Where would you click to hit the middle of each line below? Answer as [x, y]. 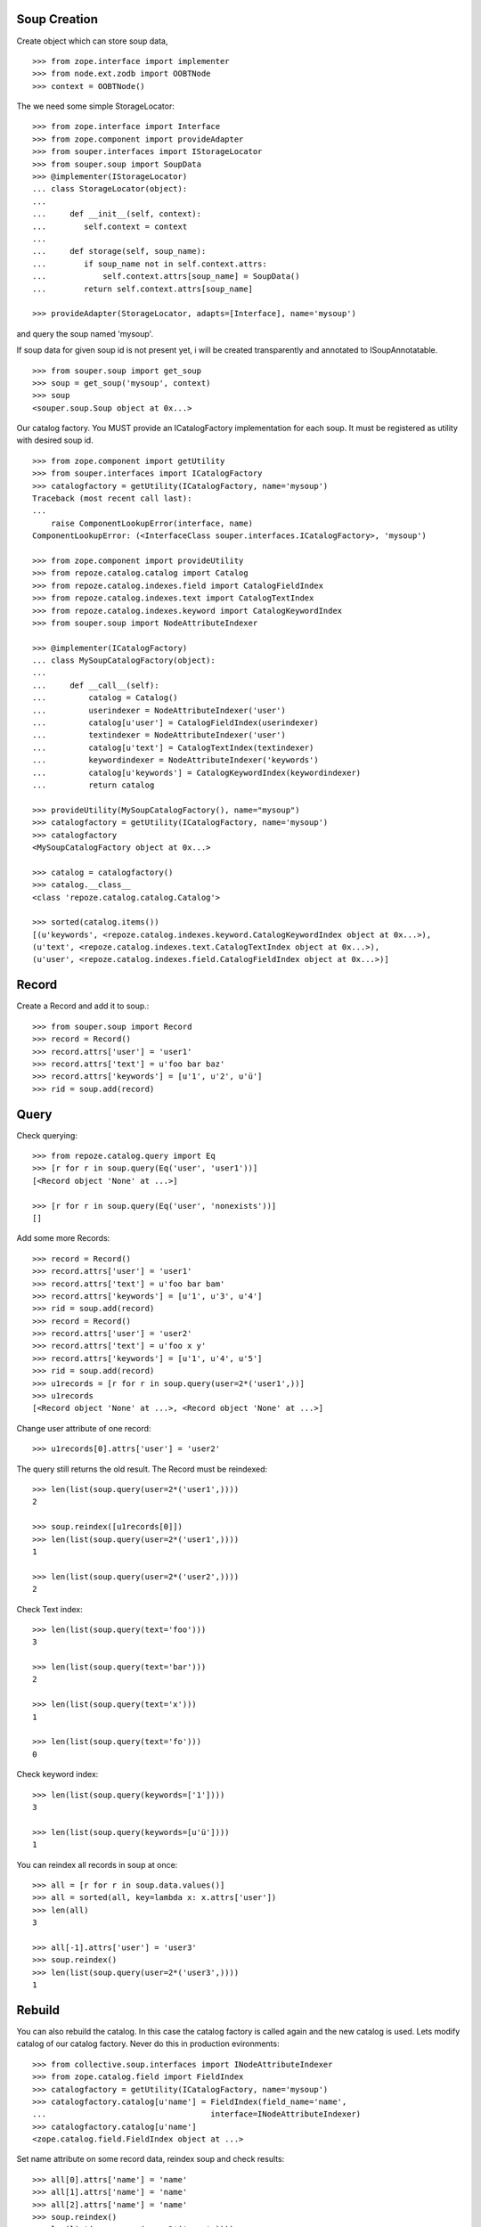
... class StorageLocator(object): [110, 189]
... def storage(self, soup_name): [119, 251]
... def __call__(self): [96, 685]
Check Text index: [50, 1609]
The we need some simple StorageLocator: [96, 106]
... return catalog [94, 785]
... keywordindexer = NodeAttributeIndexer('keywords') [176, 760]
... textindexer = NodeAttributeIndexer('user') [159, 735]
